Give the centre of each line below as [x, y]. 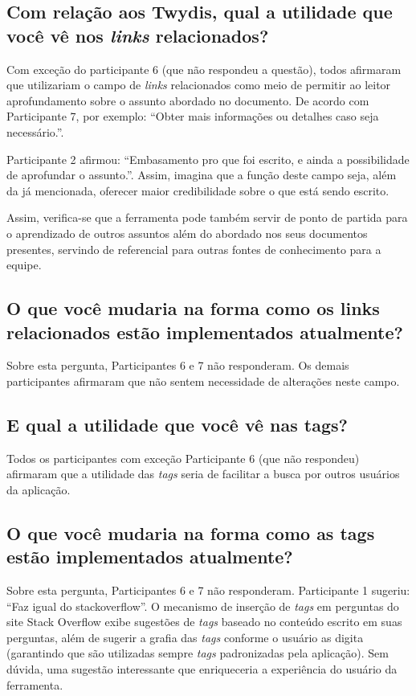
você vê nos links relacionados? [138, 35]
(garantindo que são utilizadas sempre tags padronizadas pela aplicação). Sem [198, 653]
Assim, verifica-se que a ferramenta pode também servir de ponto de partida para [207, 217]
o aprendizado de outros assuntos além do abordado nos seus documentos [187, 233]
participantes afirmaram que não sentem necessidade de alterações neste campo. [203, 381]
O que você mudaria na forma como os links [193, 308]
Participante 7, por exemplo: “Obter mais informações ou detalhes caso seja [193, 116]
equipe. [24, 265]
